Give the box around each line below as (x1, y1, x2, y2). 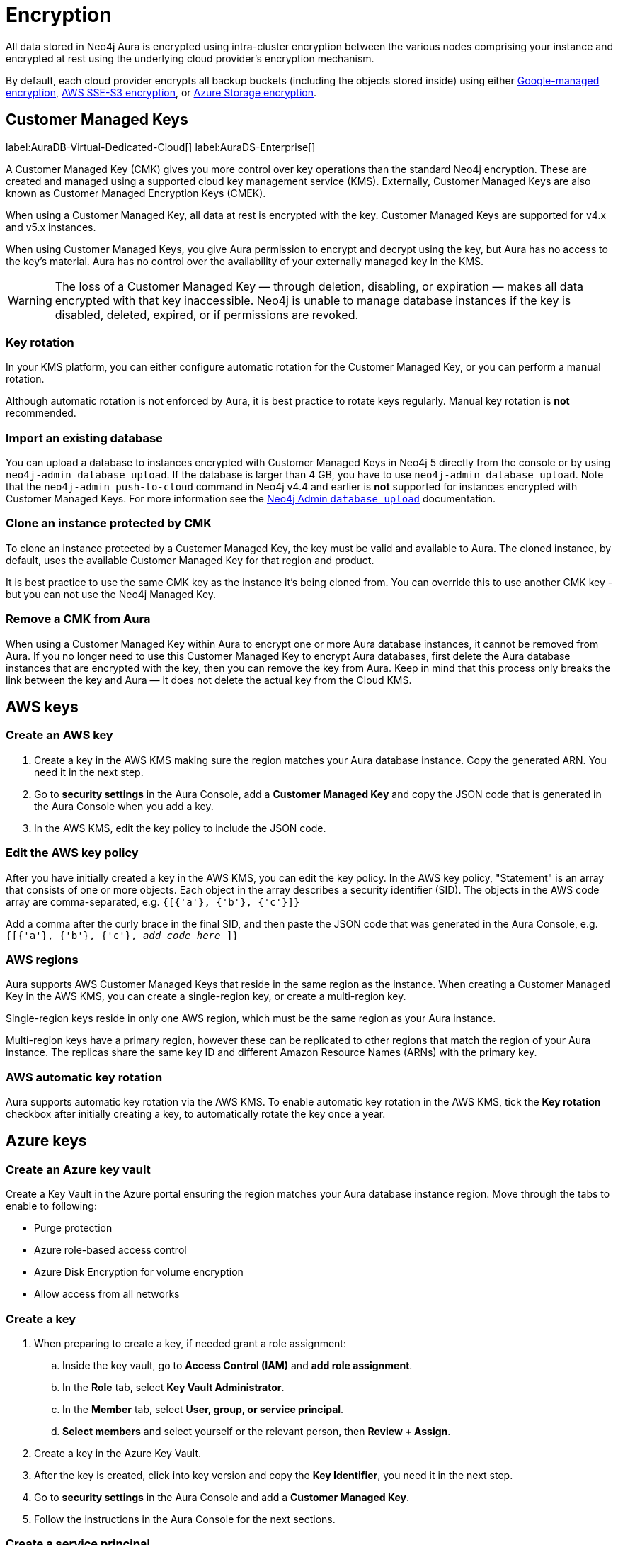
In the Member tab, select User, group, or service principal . (62, 1403, 344, 1416)
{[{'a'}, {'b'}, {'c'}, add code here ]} (6, 929, 239, 941)
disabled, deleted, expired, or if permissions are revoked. (55, 307, 359, 322)
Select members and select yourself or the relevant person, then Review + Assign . (62, 1425, 451, 1438)
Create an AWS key (6, 728, 113, 743)
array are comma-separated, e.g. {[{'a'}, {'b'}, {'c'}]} (6, 895, 300, 908)
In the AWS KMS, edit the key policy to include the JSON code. (34, 821, 326, 834)
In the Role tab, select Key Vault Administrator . (62, 1381, 285, 1394)
